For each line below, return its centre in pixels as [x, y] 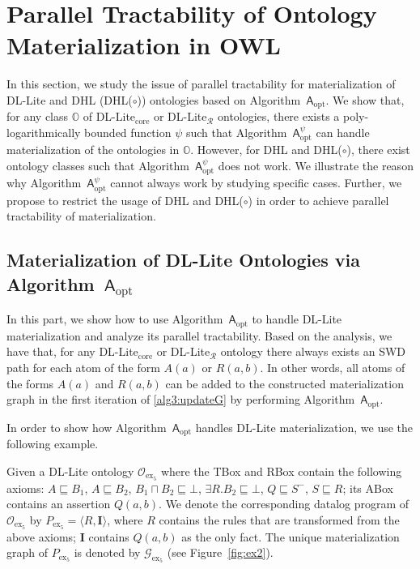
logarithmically [44, 132]
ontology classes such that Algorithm [98, 165]
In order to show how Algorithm [87, 427]
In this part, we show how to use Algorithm [115, 319]
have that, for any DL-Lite [72, 351]
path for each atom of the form [83, 368]
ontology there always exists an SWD [313, 351]
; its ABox [368, 488]
